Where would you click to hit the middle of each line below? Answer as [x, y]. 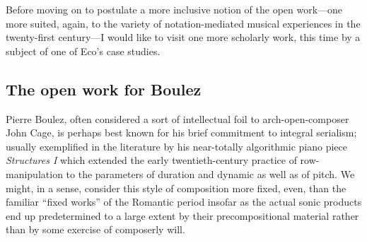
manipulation [34, 174]
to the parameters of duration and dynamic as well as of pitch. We [210, 174]
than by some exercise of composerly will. [95, 229]
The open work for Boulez [104, 89]
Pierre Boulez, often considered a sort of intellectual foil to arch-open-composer [177, 118]
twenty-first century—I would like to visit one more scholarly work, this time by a [183, 37]
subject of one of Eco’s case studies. [83, 51]
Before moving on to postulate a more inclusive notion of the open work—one [174, 9]
